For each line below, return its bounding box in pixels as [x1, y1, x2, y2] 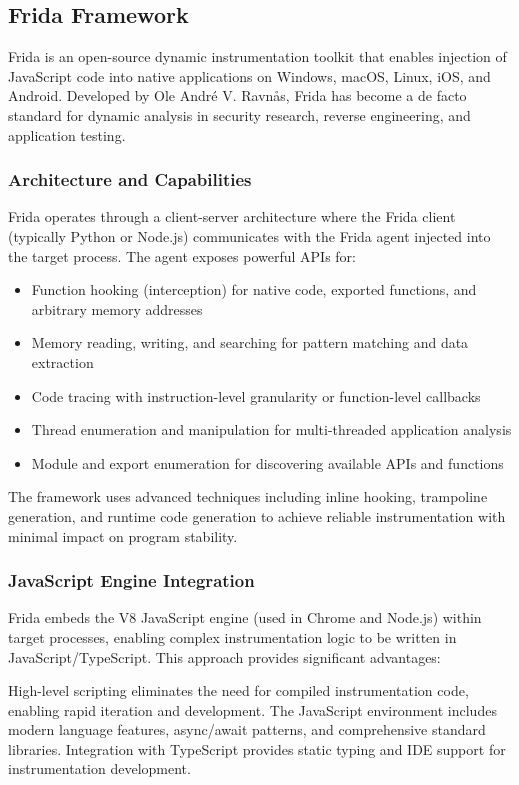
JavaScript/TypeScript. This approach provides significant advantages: [8, 646, 441, 667]
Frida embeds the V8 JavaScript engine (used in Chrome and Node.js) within [8, 607, 482, 628]
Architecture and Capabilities [8, 167, 252, 192]
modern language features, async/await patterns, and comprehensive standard [8, 719, 486, 740]
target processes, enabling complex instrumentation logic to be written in [8, 626, 457, 647]
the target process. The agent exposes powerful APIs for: [8, 245, 356, 266]
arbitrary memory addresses [31, 298, 203, 319]
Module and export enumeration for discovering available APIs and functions [31, 452, 504, 473]
